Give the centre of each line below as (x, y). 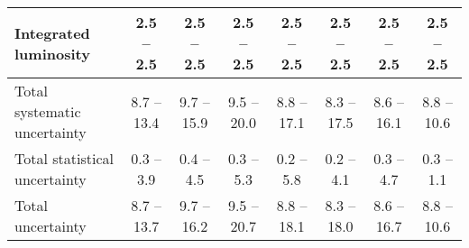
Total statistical (64, 158)
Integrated (52, 32)
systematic (48, 111)
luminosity (52, 53)
